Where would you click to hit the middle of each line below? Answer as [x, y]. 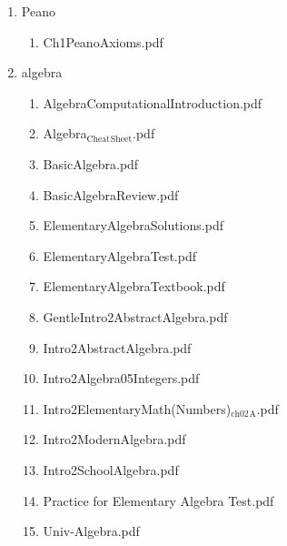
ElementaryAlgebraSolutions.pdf [133, 225]
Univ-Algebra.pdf [91, 531]
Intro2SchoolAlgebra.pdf [111, 469]
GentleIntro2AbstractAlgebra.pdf [135, 316]
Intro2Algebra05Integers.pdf [121, 378]
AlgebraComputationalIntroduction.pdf [153, 102]
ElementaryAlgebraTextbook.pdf [134, 286]
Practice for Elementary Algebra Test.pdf [158, 500]
